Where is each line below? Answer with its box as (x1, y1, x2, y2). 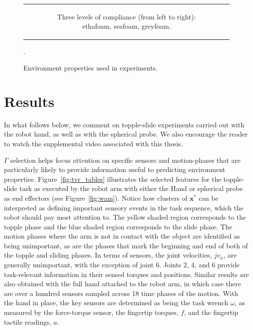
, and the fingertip (184, 307, 238, 317)
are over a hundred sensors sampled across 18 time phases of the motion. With (4, 288, 238, 298)
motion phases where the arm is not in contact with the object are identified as (4, 231, 240, 241)
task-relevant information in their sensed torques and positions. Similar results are (4, 269, 249, 279)
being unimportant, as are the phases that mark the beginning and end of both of (4, 240, 248, 250)
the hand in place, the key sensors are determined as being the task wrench (4, 297, 228, 308)
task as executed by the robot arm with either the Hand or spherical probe (19, 183, 243, 193)
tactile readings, (4, 316, 52, 327)
